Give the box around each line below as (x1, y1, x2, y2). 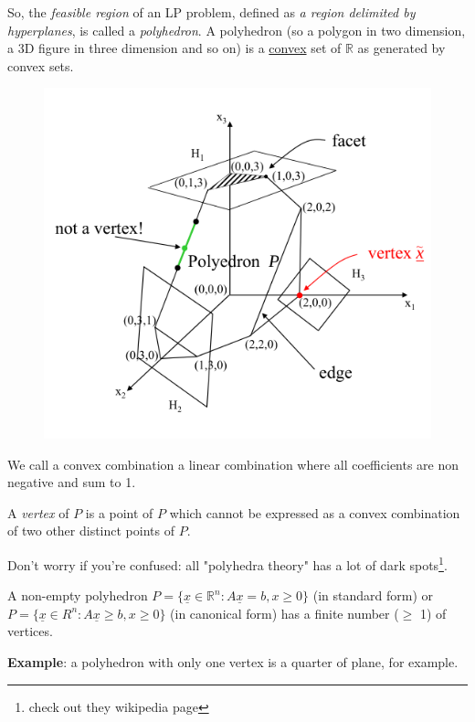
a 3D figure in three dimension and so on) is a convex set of (7, 38, 342, 58)
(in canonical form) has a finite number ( (170, 603, 399, 622)
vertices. (7, 621, 53, 641)
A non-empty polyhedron (7, 586, 148, 605)
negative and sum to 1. (7, 472, 136, 492)
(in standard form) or (312, 586, 434, 605)
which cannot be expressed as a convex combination (169, 503, 460, 522)
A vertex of (7, 503, 69, 522)
